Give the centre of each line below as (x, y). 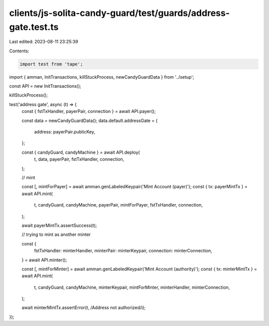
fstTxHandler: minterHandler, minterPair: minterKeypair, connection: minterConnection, (123, 251)
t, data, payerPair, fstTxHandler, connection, (79, 159)
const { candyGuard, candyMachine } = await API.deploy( (81, 152)
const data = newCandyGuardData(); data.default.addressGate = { (90, 120)
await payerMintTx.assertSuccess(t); (59, 225)
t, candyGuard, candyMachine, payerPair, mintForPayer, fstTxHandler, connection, (118, 205)
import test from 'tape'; (51, 64)
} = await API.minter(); (44, 260)
